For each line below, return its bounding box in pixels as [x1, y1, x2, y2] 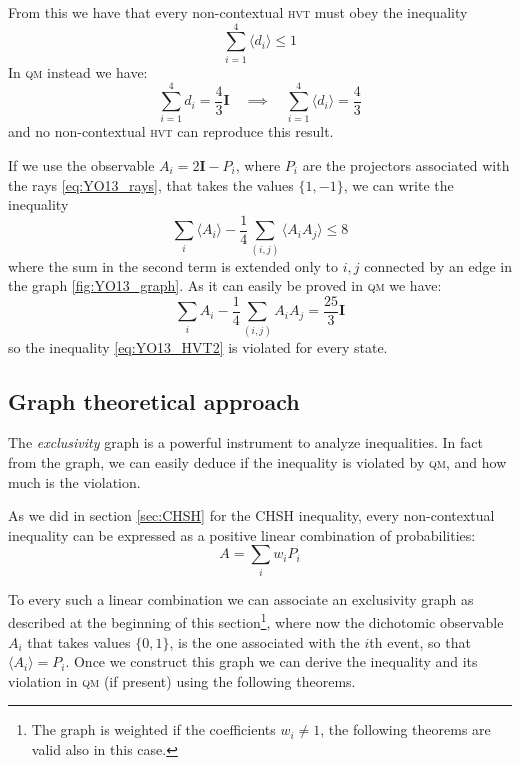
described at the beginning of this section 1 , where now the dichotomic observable [8, 609, 504, 632]
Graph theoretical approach [8, 385, 300, 416]
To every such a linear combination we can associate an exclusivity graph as [8, 588, 474, 609]
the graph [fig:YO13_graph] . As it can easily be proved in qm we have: [8, 275, 442, 296]
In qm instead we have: [8, 61, 148, 82]
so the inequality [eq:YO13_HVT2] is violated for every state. [8, 336, 388, 357]
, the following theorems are [320, 719, 491, 740]
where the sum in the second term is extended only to [8, 255, 339, 276]
